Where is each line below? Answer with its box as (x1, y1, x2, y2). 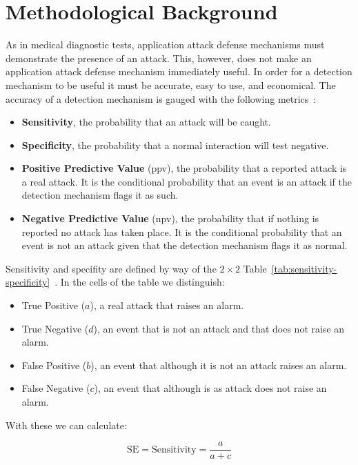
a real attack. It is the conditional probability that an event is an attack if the (21, 174, 352, 188)
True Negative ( (21, 321, 89, 335)
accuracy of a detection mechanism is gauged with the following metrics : (6, 91, 317, 106)
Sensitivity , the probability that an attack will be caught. (21, 115, 271, 129)
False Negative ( (21, 381, 90, 395)
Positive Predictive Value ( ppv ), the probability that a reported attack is (21, 161, 347, 175)
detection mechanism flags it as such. (21, 188, 179, 202)
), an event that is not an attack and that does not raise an (93, 321, 345, 335)
